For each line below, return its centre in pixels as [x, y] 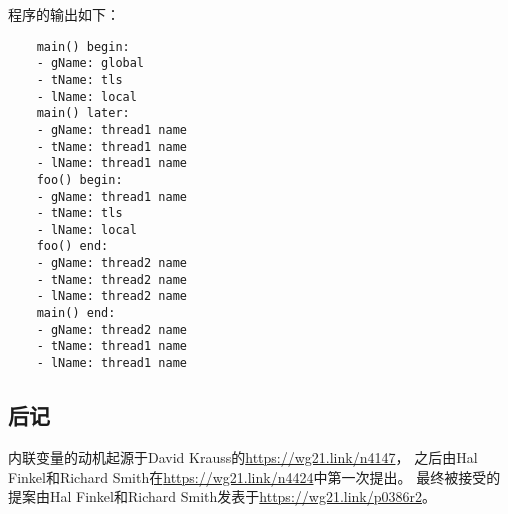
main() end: [76, 313]
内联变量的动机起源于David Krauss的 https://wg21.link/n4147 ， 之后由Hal [243, 456]
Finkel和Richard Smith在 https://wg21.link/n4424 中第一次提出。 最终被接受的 [254, 476]
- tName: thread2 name [111, 279]
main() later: [83, 113]
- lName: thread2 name [111, 296]
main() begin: [83, 46]
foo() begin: [79, 179]
